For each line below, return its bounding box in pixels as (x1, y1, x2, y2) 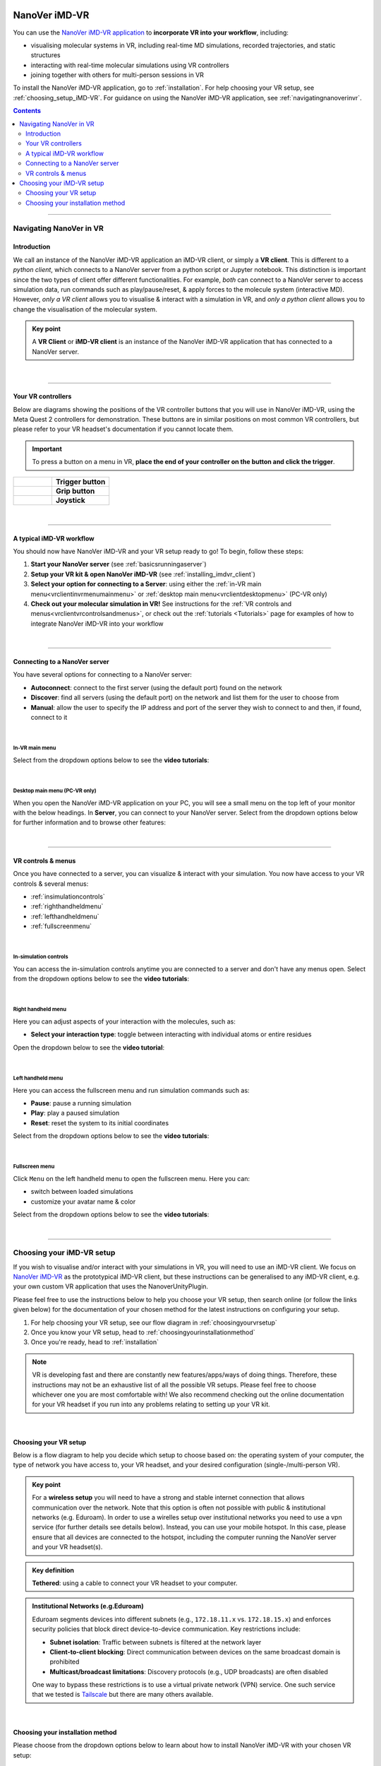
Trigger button (55, 477, 106, 487)
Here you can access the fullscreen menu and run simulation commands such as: (13, 1086, 250, 1094)
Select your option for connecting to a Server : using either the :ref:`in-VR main (30, 580, 262, 588)
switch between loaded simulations (30, 1187, 133, 1196)
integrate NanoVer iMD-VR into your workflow (30, 619, 164, 628)
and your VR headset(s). (32, 1543, 103, 1551)
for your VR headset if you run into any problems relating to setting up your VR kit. (32, 1400, 271, 1409)
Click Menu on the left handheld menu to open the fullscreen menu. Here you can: (13, 1174, 250, 1183)
